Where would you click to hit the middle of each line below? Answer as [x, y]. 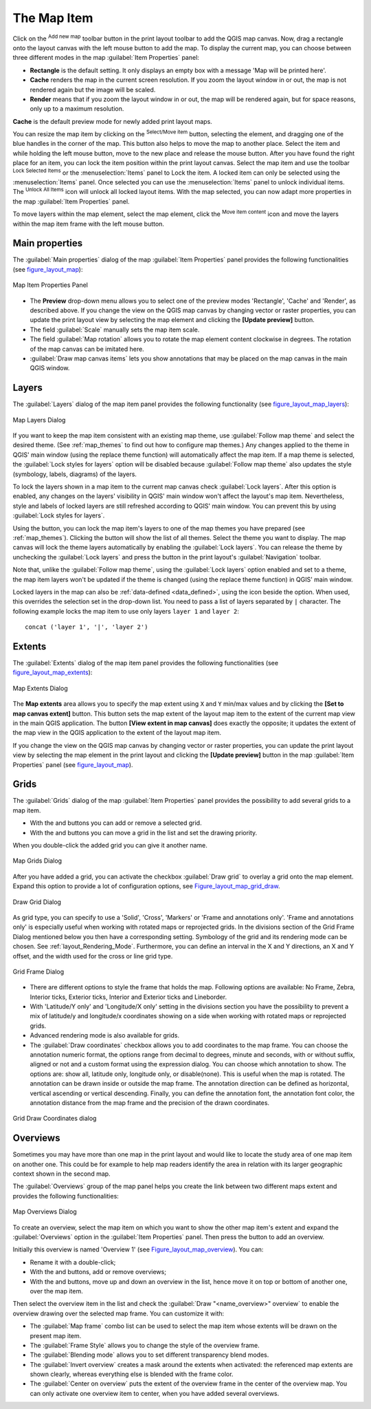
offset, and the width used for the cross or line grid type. [93, 956]
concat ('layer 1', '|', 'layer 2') [87, 627]
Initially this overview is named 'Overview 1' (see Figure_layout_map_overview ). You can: [138, 1249]
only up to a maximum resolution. [77, 109]
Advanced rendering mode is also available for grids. [105, 1035]
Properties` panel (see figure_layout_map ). [73, 764]
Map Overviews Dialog [45, 1212]
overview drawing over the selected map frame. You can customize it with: [119, 1313]
